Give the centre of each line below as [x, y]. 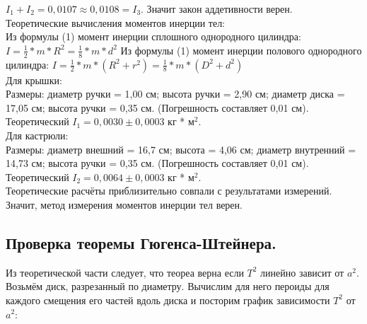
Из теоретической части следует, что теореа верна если [125, 272]
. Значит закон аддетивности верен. [217, 8]
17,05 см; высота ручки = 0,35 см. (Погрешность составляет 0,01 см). [157, 107]
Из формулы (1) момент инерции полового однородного [241, 50]
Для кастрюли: [37, 135]
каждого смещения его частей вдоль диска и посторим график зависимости [168, 300]
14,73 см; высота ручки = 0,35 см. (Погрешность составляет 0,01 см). [157, 163]
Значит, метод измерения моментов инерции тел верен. [124, 204]
